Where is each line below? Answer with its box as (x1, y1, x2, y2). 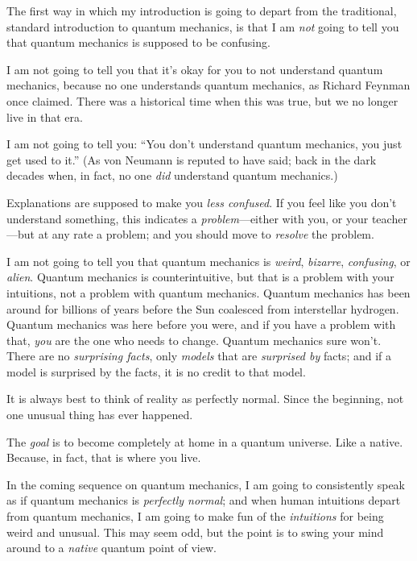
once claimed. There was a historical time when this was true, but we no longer (6, 92, 398, 109)
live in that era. (6, 108, 83, 125)
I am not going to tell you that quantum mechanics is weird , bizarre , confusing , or (6, 252, 411, 269)
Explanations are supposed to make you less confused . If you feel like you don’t (6, 193, 397, 210)
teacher (371, 210, 407, 226)
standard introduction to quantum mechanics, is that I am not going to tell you (6, 18, 399, 35)
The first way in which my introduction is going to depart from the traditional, (6, 2, 397, 19)
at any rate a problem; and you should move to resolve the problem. (38, 226, 374, 243)
